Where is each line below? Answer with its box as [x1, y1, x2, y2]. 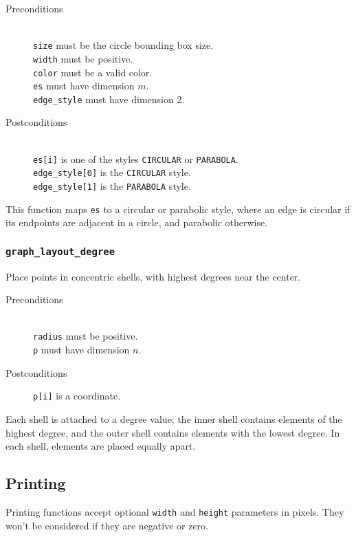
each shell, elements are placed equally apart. [5, 439, 196, 453]
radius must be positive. [33, 329, 138, 343]
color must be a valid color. [33, 65, 153, 79]
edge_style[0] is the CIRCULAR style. [33, 165, 191, 179]
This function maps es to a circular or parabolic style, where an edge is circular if [5, 201, 351, 216]
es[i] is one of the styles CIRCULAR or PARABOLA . [33, 151, 238, 166]
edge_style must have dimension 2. [33, 91, 185, 106]
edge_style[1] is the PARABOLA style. [33, 178, 191, 193]
